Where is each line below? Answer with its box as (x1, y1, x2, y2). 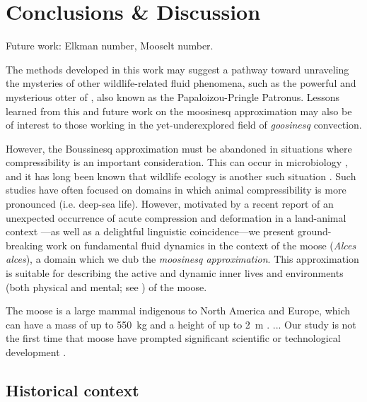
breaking (6, 237, 43, 252)
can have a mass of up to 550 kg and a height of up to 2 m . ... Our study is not (6, 317, 356, 331)
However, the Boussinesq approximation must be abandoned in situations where (6, 141, 352, 155)
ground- (297, 224, 332, 239)
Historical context (6, 379, 139, 401)
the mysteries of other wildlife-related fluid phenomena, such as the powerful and (6, 76, 356, 90)
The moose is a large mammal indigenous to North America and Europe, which (6, 303, 351, 318)
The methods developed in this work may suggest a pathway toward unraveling (6, 61, 349, 76)
